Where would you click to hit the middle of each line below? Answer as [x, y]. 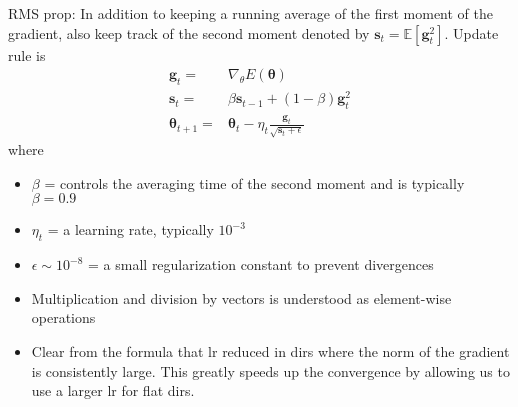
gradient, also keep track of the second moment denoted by [189, 32]
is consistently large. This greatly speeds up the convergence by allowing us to [270, 370]
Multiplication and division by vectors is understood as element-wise [241, 297]
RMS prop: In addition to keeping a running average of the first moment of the [251, 13]
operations [63, 317]
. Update [471, 32]
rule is [27, 54]
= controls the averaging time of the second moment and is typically [254, 182]
